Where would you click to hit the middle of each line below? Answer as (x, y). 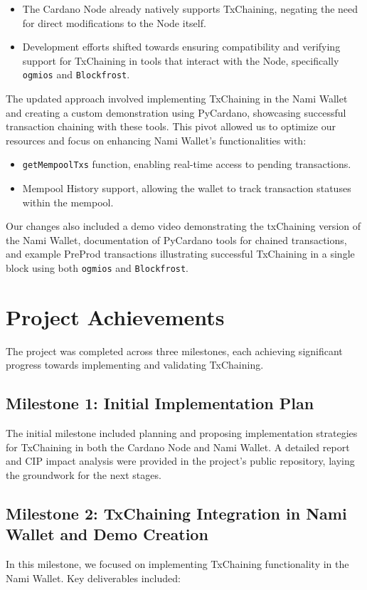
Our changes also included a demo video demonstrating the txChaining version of (183, 226)
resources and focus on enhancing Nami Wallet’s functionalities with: (156, 140)
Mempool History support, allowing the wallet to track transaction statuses (187, 188)
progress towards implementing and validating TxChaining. (135, 365)
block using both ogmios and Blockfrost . (97, 268)
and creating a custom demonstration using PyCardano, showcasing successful (176, 112)
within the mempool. (68, 202)
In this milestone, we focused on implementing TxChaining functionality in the (177, 564)
